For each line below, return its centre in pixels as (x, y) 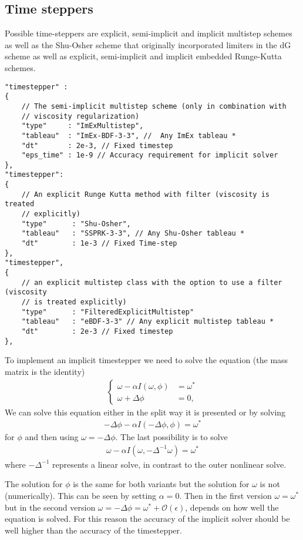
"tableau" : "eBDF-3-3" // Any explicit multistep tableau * (148, 322)
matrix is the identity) (45, 371)
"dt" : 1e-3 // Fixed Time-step (99, 244)
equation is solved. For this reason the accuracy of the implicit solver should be (147, 519)
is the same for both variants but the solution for (161, 484)
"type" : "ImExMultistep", (83, 126)
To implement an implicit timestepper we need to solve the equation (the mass (147, 360)
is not (270, 484)
